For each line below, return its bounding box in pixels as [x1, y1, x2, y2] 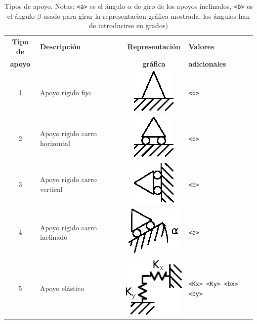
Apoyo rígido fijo [40, 87, 91, 98]
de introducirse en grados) [89, 20, 168, 31]
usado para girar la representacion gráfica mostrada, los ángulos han [43, 10, 250, 21]
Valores [188, 41, 214, 51]
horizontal [40, 138, 71, 148]
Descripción [40, 41, 81, 51]
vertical [40, 183, 63, 194]
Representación [127, 41, 180, 51]
